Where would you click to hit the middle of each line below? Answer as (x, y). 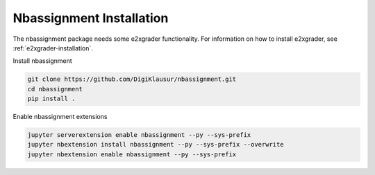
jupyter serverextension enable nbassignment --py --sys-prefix (139, 135)
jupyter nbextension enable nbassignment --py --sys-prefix (132, 154)
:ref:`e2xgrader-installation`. (53, 48)
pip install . (51, 99)
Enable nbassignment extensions (60, 117)
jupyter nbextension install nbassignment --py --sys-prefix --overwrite (156, 145)
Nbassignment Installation (91, 18)
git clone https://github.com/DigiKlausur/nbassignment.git (132, 79)
